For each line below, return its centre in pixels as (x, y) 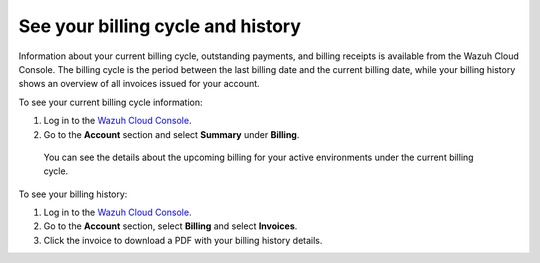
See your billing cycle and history (160, 26)
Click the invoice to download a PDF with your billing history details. (183, 240)
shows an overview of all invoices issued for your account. (139, 84)
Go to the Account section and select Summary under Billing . (171, 134)
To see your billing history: (73, 194)
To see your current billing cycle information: (111, 102)
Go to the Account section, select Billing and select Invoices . (170, 226)
